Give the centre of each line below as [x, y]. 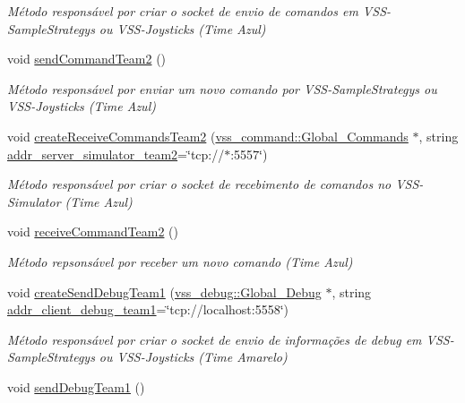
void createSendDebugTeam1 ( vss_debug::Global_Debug [164, 292]
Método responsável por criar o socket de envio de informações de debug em [215, 339]
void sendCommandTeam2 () [87, 59]
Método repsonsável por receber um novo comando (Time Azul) [180, 261]
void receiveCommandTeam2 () [93, 232]
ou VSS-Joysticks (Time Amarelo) [193, 357]
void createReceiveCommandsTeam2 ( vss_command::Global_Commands [208, 136]
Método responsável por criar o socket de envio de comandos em [183, 11]
